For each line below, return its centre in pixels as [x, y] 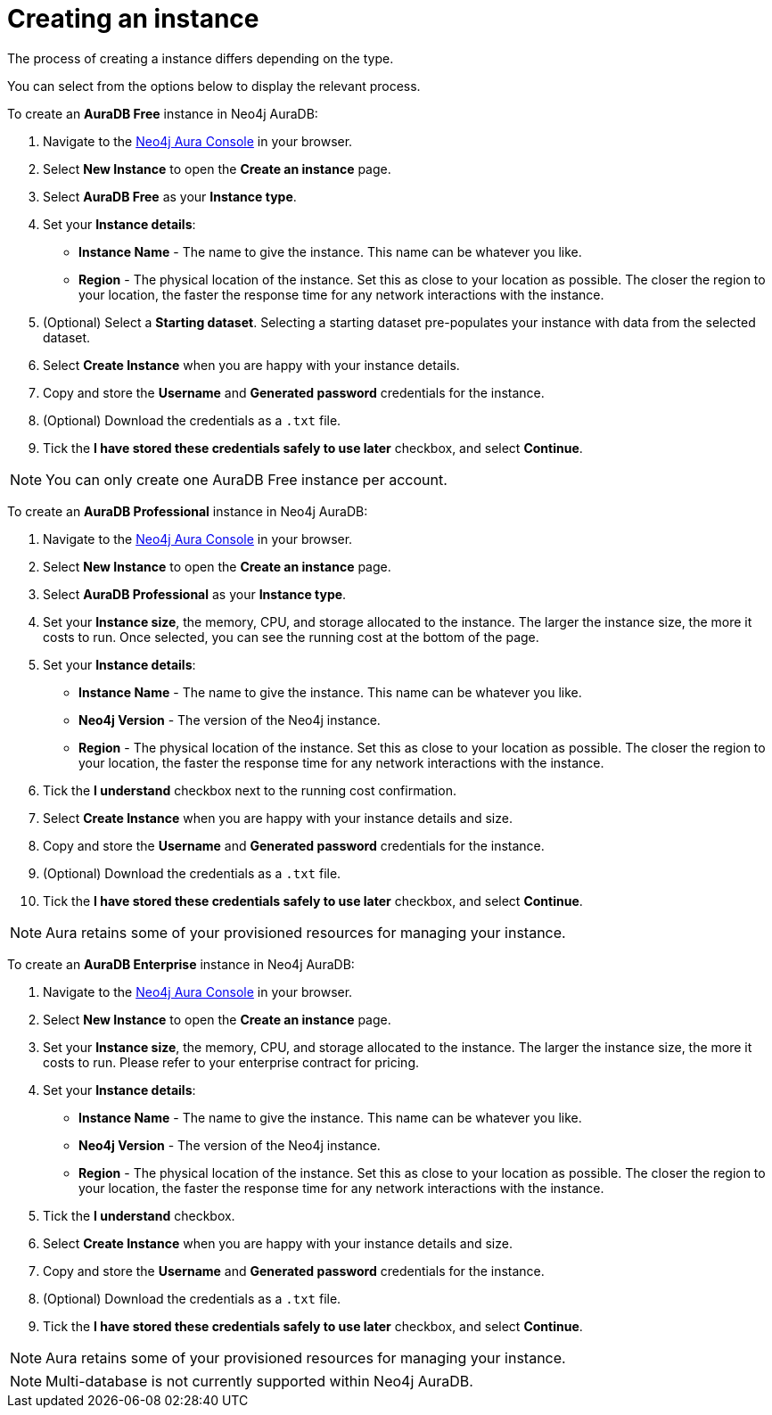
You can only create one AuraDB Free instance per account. [246, 479]
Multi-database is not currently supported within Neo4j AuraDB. [259, 1381]
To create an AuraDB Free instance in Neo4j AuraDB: [163, 113]
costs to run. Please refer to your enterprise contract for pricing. [231, 1062]
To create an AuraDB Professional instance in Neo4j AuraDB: [188, 511]
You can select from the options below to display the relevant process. [214, 86]
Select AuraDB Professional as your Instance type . [195, 594]
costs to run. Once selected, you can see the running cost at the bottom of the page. [291, 637]
